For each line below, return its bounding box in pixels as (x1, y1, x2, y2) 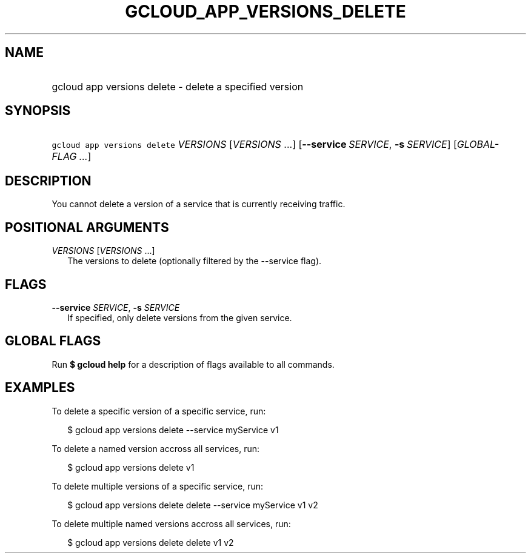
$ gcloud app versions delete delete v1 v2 (67, 537, 234, 548)
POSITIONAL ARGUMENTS (5, 219, 169, 235)
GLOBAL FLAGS (5, 333, 101, 349)
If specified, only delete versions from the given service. (67, 312, 292, 323)
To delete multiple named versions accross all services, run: (52, 518, 291, 529)
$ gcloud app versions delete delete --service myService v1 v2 (67, 499, 318, 510)
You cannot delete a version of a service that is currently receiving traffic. (52, 199, 346, 210)
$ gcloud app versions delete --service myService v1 (67, 424, 279, 435)
